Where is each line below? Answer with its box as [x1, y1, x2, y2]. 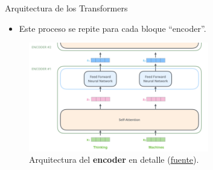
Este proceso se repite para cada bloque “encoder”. [19, 22, 206, 34]
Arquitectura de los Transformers [5, 2, 128, 14]
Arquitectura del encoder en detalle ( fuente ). [29, 153, 199, 166]
